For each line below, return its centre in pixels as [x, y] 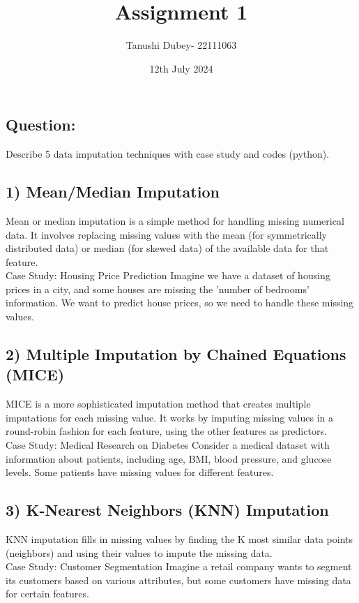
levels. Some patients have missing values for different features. [140, 472]
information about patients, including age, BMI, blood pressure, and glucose [169, 458]
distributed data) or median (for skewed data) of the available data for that [167, 248]
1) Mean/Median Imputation [113, 192]
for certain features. [47, 594]
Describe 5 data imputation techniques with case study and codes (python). [168, 154]
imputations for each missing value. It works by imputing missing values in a [169, 417]
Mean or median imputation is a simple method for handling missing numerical [175, 220]
